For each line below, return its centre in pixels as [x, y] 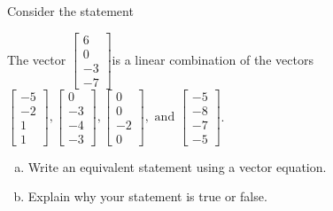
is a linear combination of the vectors [213, 59]
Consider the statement [70, 11]
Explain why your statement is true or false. [147, 196]
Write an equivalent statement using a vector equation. [177, 166]
